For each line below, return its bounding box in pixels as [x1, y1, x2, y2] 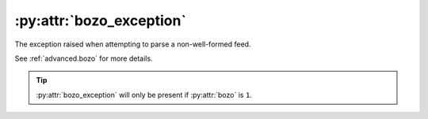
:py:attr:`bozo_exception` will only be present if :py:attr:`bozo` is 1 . [36, 90, 253, 99]
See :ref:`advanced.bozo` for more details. [14, 54, 154, 63]
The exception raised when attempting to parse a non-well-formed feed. [14, 39, 251, 49]
